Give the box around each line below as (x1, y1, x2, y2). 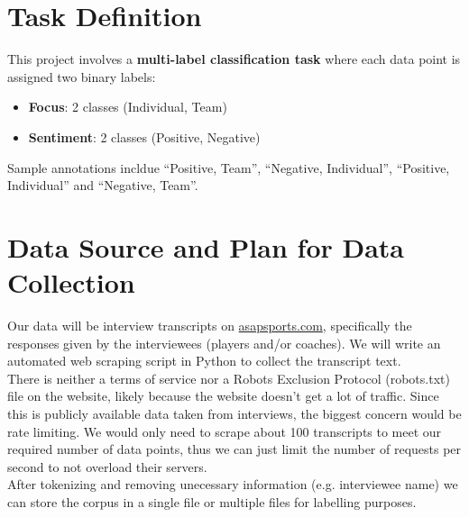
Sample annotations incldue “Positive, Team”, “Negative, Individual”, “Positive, (7, 158, 450, 177)
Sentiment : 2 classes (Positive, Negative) (28, 127, 261, 146)
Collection (7, 264, 135, 301)
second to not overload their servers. (7, 457, 207, 476)
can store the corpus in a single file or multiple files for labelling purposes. (7, 492, 417, 511)
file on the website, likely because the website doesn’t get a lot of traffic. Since (7, 386, 439, 405)
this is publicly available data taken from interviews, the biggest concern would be (7, 404, 462, 422)
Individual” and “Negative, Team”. (7, 176, 198, 195)
